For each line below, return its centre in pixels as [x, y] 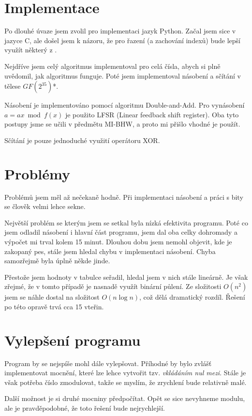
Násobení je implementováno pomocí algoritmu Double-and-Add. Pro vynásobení [125, 105]
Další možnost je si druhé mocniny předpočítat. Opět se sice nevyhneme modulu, [125, 398]
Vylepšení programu [73, 340]
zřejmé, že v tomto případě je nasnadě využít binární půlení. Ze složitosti [113, 286]
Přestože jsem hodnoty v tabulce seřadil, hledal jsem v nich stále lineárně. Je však [126, 277]
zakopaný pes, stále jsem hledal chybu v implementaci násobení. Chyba [110, 251]
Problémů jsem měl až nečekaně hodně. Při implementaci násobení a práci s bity [124, 197]
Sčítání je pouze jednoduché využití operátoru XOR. [82, 140]
